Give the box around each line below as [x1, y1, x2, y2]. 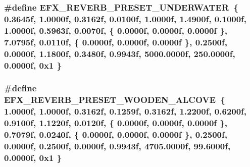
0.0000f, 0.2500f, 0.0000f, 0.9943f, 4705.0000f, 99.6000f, [4, 139, 231, 152]
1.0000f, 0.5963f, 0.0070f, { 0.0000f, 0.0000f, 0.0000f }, [4, 24, 227, 36]
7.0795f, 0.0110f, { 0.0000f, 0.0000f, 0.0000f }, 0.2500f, [4, 35, 227, 48]
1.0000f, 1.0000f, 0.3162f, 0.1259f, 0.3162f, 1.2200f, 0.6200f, [4, 105, 247, 118]
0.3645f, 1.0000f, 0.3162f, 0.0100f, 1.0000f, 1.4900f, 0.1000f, [4, 12, 247, 25]
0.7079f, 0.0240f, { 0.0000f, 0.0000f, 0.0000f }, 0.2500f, [4, 128, 227, 141]
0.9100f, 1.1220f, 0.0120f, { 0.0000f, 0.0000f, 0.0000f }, [4, 117, 227, 129]
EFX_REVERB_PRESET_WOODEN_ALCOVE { [4, 93, 225, 106]
